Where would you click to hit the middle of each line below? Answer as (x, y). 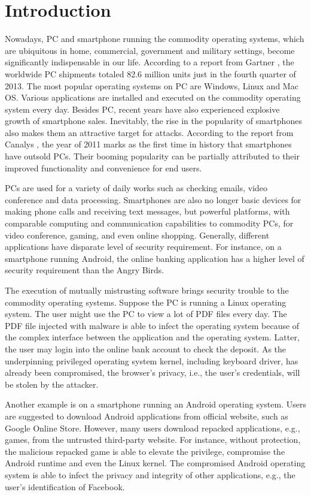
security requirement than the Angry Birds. (85, 270)
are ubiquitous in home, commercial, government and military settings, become (150, 50)
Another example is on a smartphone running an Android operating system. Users (155, 404)
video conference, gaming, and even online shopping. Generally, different (137, 235)
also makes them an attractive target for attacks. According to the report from (149, 132)
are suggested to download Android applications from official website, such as (147, 416)
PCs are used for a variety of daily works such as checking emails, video (136, 188)
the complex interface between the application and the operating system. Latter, (152, 337)
